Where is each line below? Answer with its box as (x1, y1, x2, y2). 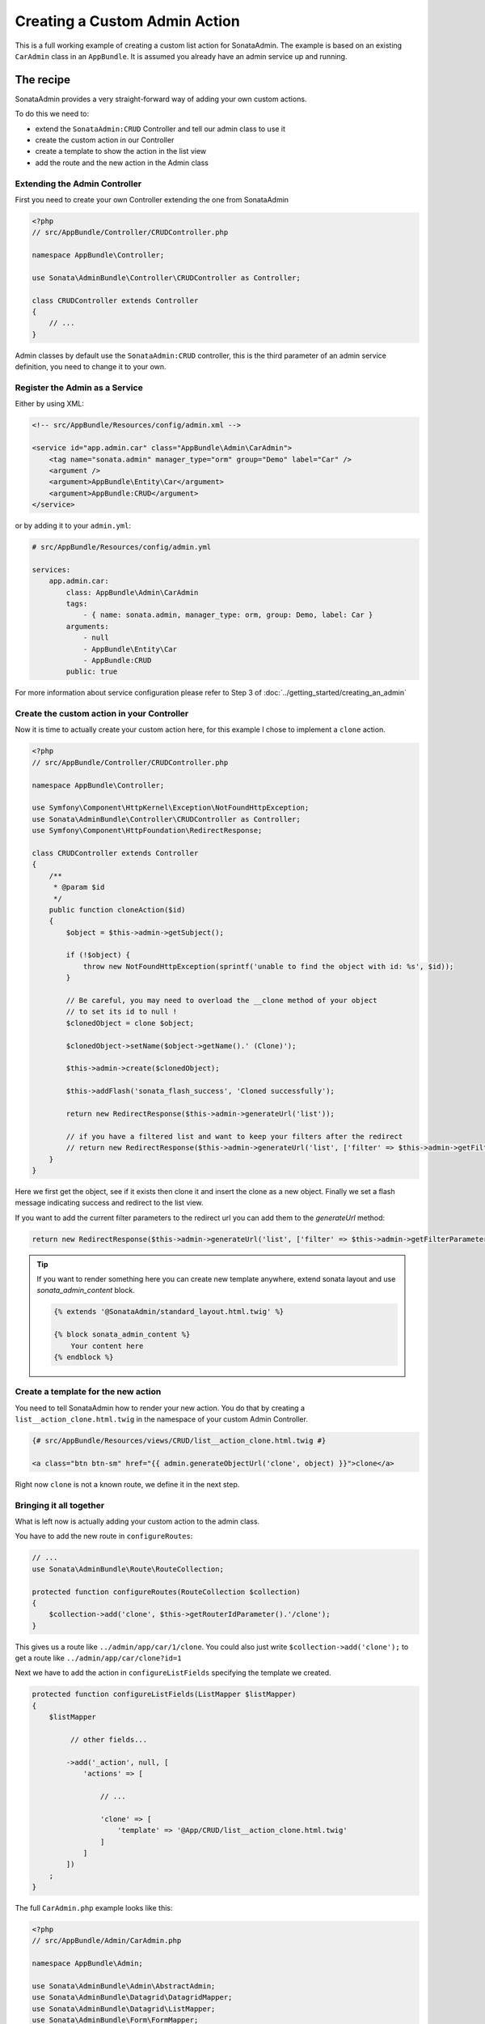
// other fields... (70, 1735, 148, 1744)
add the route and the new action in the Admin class (35, 158, 209, 168)
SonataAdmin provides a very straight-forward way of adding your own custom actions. (15, 94, 307, 104)
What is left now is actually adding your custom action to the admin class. (15, 1516, 260, 1526)
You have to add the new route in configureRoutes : (15, 1531, 193, 1541)
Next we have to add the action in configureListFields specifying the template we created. (15, 1668, 331, 1677)
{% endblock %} (53, 1352, 114, 1362)
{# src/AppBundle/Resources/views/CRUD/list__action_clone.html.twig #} (32, 1436, 327, 1445)
